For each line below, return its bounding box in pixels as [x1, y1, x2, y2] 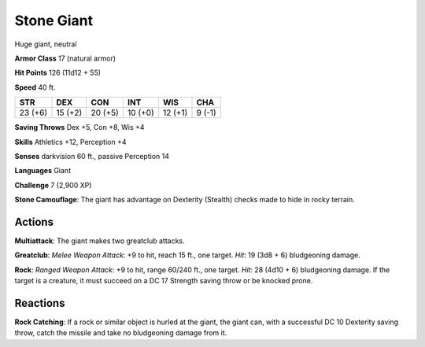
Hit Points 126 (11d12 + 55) [14, 68, 102, 78]
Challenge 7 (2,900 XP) [14, 180, 92, 190]
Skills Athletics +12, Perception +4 [14, 137, 127, 146]
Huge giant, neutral [14, 39, 77, 49]
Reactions [14, 296, 65, 310]
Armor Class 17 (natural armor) [14, 54, 116, 63]
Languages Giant [14, 166, 71, 175]
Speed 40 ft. [14, 83, 56, 92]
